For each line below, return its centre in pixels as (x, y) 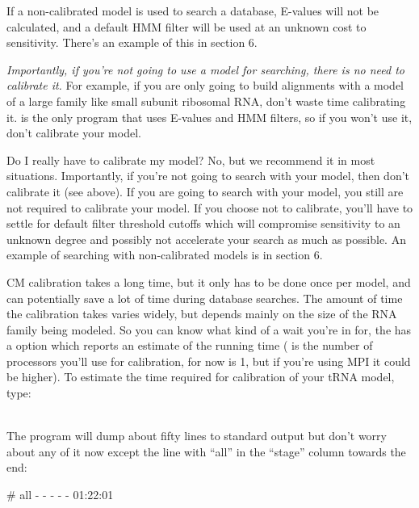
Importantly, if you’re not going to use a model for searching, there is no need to (205, 69)
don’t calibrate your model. (74, 133)
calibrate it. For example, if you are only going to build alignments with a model (205, 85)
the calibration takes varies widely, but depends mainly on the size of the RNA (202, 314)
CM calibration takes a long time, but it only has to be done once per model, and (209, 281)
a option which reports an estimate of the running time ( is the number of (190, 345)
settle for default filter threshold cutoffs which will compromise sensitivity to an (203, 223)
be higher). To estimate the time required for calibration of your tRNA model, (201, 377)
